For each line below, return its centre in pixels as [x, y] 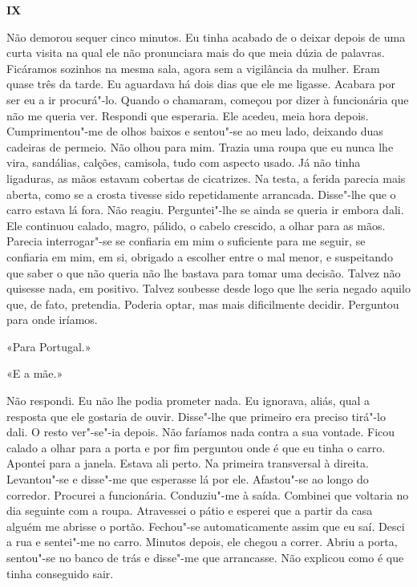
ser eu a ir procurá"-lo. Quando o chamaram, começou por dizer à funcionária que [208, 99]
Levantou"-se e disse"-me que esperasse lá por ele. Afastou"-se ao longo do [188, 479]
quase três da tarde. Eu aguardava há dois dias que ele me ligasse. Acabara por [201, 84]
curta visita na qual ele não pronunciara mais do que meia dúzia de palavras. [196, 53]
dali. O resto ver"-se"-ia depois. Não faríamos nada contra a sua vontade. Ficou [201, 432]
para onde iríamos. [52, 320]
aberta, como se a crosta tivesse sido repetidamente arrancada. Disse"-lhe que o [201, 194]
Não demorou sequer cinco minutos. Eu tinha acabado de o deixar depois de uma [206, 36]
